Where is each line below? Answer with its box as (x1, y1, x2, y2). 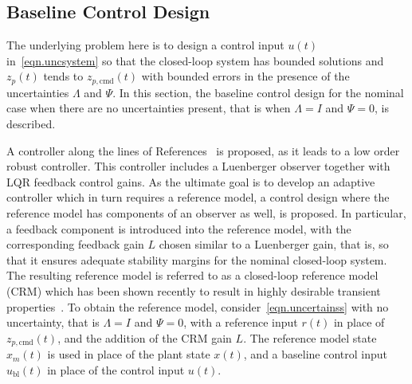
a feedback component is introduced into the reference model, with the (6, 220, 351, 237)
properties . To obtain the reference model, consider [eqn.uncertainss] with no (6, 298, 389, 315)
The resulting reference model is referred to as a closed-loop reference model (6, 267, 379, 284)
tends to (43, 68, 84, 84)
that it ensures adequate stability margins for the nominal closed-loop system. (6, 251, 387, 268)
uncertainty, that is (6, 314, 100, 331)
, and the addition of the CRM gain (57, 329, 232, 346)
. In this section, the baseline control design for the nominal (112, 84, 404, 100)
